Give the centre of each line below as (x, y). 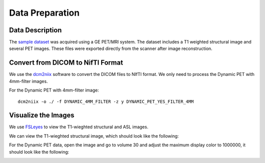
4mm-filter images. (28, 81)
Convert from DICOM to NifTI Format (66, 63)
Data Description (36, 30)
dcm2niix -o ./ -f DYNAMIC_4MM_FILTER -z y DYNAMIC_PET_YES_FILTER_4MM (106, 101)
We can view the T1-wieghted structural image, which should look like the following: (94, 136)
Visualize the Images (42, 115)
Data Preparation (44, 13)
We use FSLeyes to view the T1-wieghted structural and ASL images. (79, 127)
